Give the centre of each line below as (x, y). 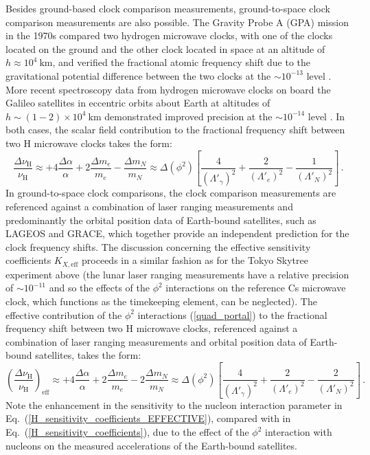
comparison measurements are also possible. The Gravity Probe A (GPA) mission (177, 22)
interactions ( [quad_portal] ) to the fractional (232, 314)
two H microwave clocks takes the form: (89, 143)
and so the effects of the (99, 288)
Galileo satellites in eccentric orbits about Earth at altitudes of (138, 103)
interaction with (299, 432)
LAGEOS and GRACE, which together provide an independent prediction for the (177, 233)
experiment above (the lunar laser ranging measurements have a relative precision (177, 274)
